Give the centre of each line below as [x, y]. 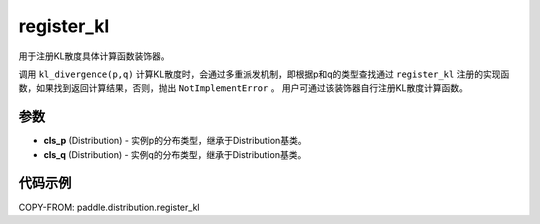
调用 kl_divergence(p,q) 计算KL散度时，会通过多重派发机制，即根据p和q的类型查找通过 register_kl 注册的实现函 [264, 74]
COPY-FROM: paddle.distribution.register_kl [109, 207]
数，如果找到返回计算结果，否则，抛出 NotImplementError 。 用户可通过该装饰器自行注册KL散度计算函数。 [243, 88]
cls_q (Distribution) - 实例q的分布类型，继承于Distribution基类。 [175, 154]
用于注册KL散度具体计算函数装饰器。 [94, 56]
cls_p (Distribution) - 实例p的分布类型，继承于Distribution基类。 [175, 141]
